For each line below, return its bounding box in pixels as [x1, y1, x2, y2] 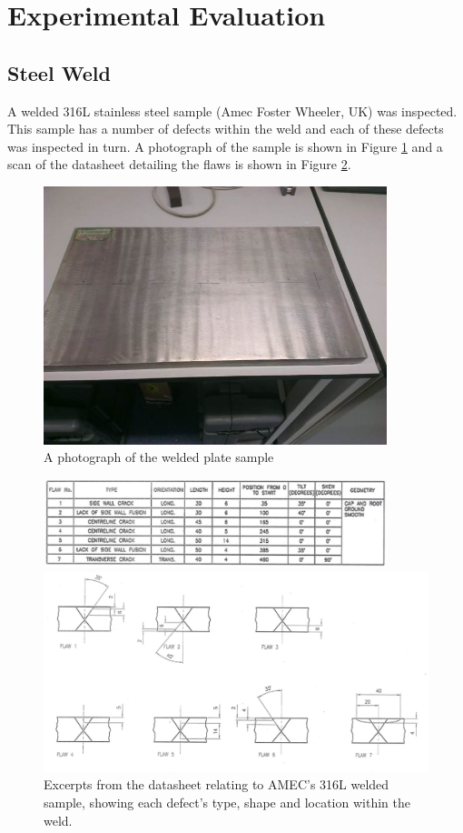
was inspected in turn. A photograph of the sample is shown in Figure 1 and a [7, 136, 443, 156]
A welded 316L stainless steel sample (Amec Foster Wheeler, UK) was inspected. [7, 101, 458, 120]
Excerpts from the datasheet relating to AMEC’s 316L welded [44, 775, 389, 794]
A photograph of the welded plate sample [44, 447, 274, 467]
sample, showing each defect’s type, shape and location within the [44, 792, 410, 811]
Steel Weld [7, 58, 111, 86]
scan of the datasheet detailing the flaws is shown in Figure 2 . [7, 155, 351, 174]
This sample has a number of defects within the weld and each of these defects [7, 119, 444, 138]
